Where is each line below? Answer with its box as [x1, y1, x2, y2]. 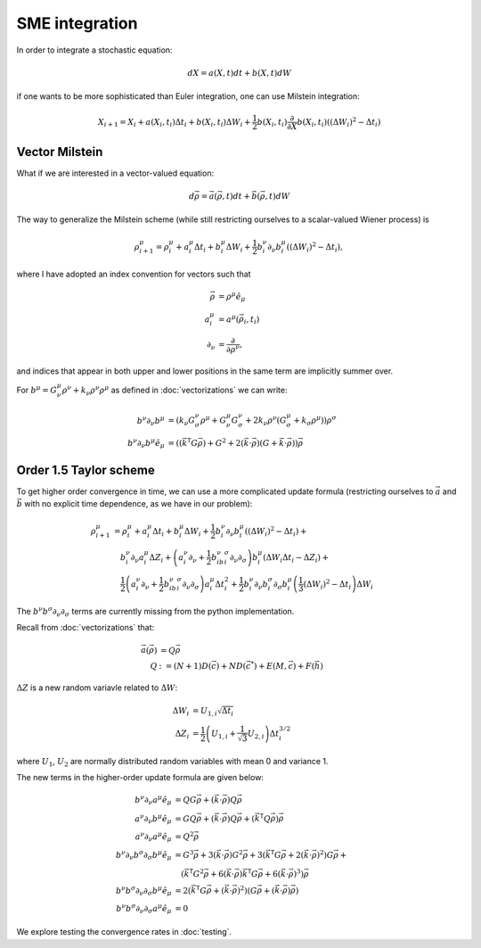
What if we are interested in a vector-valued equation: [16, 168, 214, 178]
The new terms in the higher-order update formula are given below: [16, 772, 265, 783]
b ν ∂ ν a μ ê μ [135, 794, 173, 807]
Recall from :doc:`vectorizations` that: [16, 622, 155, 633]
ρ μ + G [200, 414, 227, 425]
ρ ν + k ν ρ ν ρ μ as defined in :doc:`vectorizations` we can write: [61, 383, 288, 397]
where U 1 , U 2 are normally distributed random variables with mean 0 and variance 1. [16, 755, 329, 769]
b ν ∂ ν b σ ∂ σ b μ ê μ [116, 848, 173, 862]
